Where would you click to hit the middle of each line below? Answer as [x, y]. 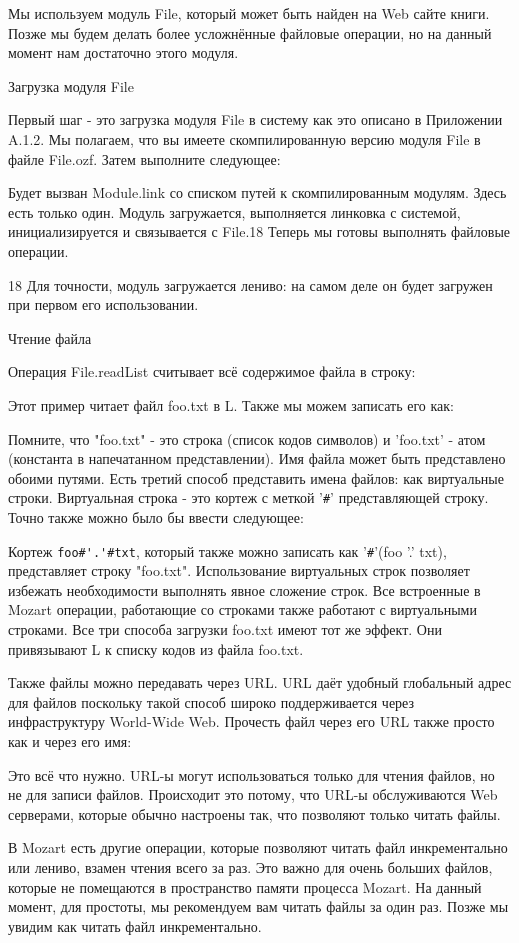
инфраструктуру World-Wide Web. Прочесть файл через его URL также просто [251, 721]
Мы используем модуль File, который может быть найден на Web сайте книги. [249, 13]
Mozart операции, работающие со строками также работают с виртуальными [242, 609]
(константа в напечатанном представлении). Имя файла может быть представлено [257, 458]
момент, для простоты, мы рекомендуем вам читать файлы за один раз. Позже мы [258, 906]
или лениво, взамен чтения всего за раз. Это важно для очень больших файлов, [250, 866]
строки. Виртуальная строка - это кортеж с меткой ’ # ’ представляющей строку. [248, 497]
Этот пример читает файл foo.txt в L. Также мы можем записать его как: [231, 404]
